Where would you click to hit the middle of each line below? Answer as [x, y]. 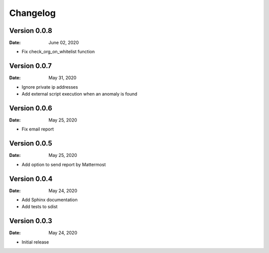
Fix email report [38, 129]
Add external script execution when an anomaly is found [79, 94]
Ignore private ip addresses [50, 87]
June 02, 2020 [64, 43]
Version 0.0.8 [31, 31]
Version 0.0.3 [31, 221]
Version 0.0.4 [31, 179]
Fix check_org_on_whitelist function [58, 52]
